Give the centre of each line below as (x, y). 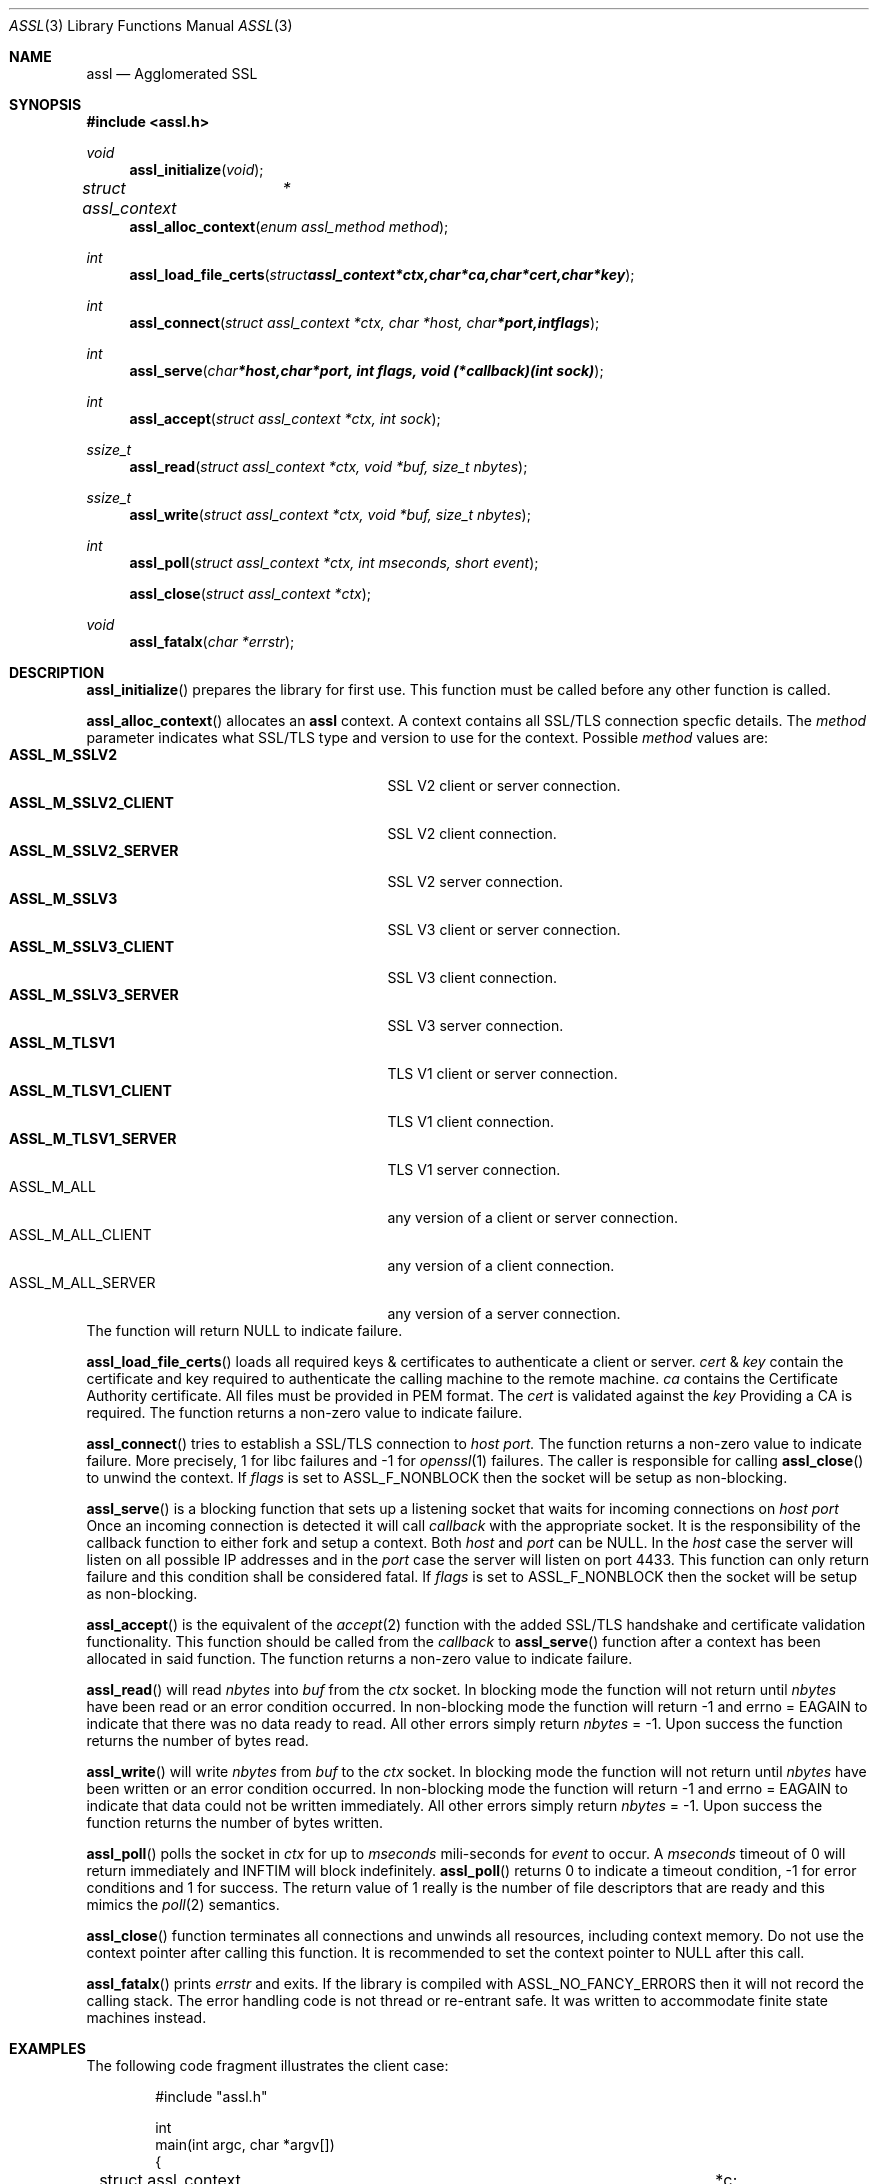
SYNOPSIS (45, 104)
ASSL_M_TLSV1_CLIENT (90, 1090)
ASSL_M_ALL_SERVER (82, 1282)
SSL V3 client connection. (472, 977)
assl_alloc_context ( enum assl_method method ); (289, 226)
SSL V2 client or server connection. (504, 785)
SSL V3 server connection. (475, 1025)
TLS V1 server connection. (474, 1169)
